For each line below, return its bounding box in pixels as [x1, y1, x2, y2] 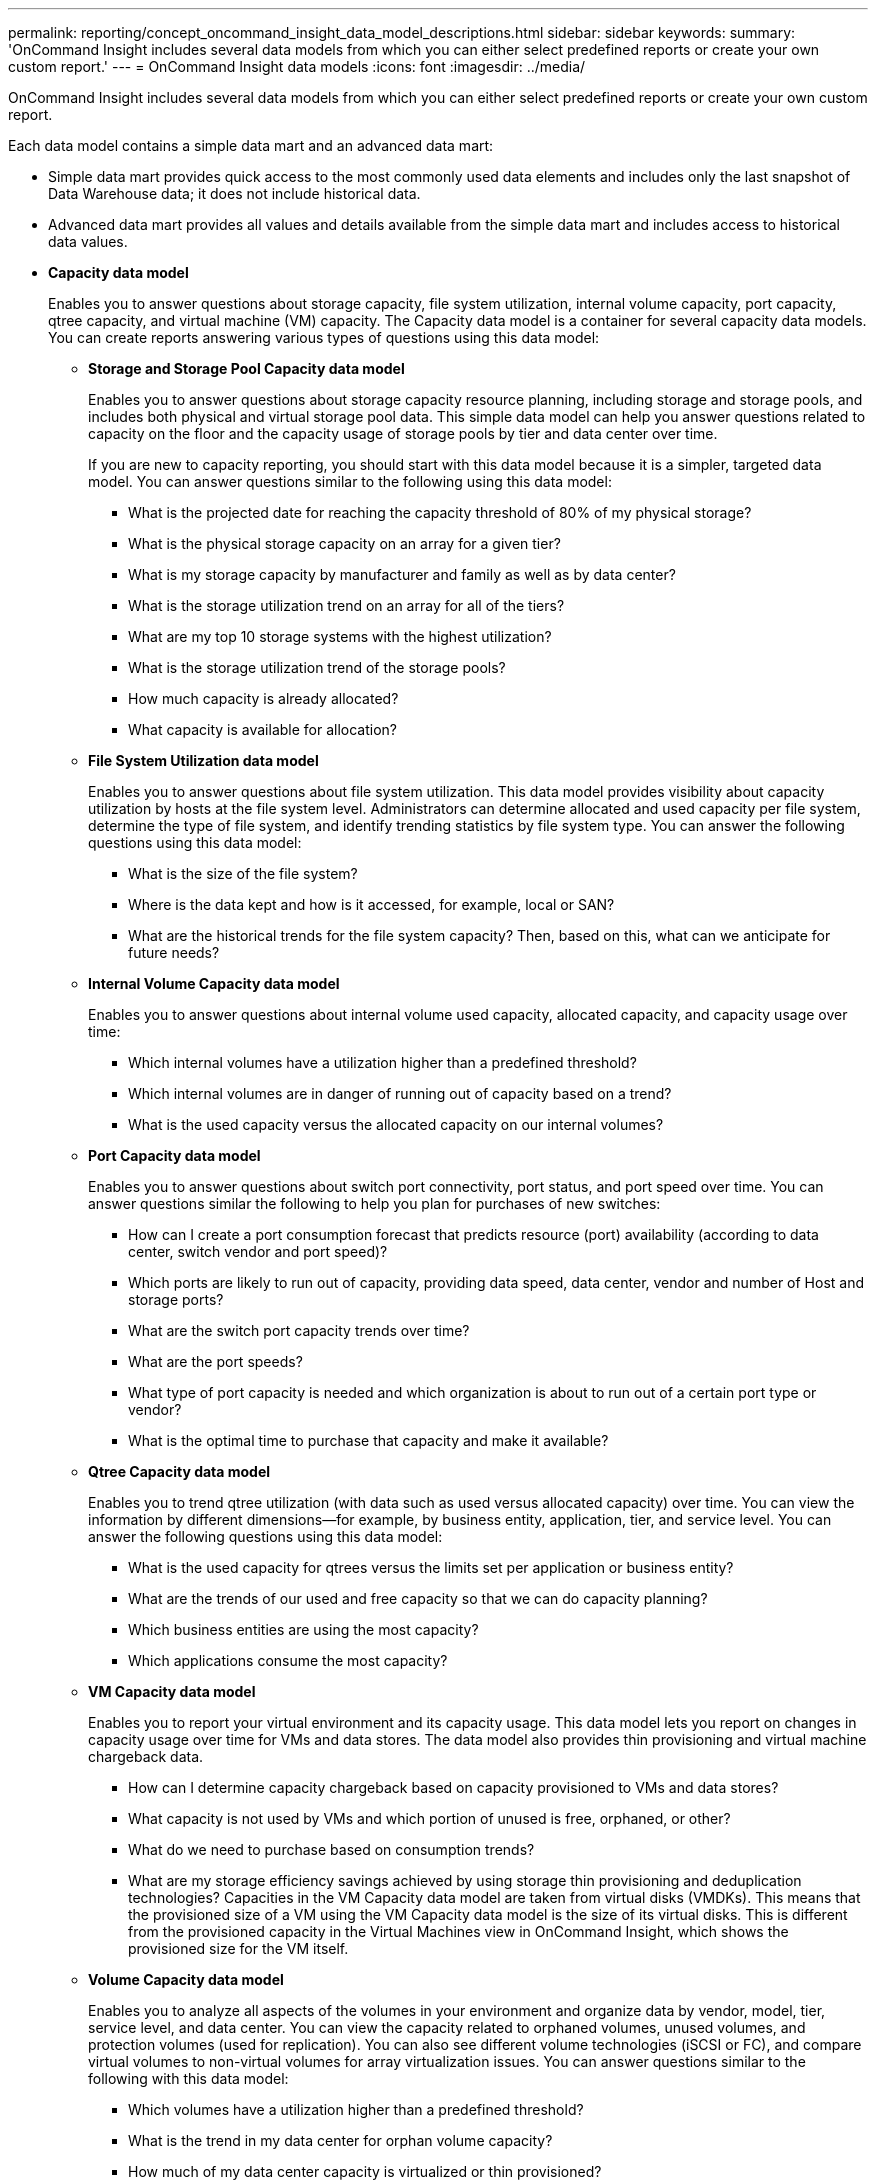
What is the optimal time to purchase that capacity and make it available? [128, 1432, 609, 1449]
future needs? [128, 944, 220, 961]
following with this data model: [88, 2070, 289, 2087]
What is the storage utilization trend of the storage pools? [128, 659, 506, 676]
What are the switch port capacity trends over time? [128, 1322, 470, 1339]
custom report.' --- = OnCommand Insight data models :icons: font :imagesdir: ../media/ [8, 58, 586, 75]
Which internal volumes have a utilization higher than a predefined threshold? [128, 1054, 637, 1071]
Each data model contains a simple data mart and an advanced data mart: [8, 137, 494, 154]
